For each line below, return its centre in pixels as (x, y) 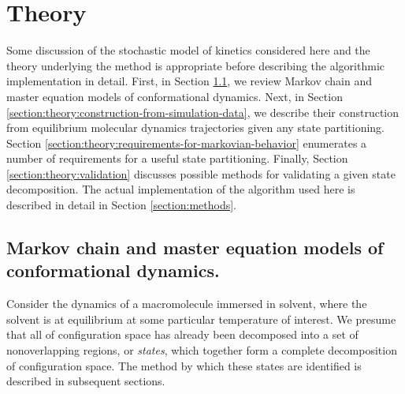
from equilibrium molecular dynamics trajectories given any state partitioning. (196, 128)
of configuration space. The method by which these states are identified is (184, 365)
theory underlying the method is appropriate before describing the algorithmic (195, 65)
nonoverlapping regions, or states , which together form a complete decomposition (202, 350)
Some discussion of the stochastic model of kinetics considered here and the (188, 50)
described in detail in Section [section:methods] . (121, 205)
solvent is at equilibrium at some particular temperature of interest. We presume (201, 319)
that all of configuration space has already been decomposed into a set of (182, 334)
